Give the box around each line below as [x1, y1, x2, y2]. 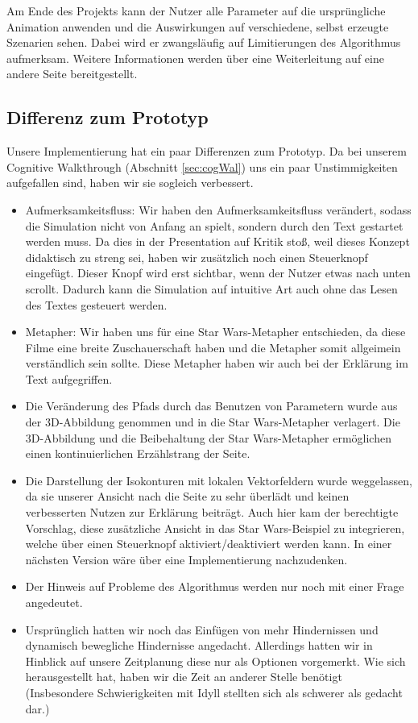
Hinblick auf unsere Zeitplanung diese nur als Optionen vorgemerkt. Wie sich [25, 652, 406, 669]
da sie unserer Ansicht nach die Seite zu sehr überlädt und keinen [25, 488, 350, 505]
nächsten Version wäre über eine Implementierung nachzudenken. [25, 551, 348, 567]
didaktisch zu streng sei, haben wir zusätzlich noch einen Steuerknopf [25, 248, 368, 265]
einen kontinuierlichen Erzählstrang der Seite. [25, 445, 250, 462]
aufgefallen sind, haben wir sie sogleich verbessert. [6, 174, 254, 191]
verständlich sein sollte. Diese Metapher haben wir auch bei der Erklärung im [25, 355, 408, 372]
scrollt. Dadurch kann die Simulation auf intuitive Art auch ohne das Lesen [25, 280, 398, 297]
